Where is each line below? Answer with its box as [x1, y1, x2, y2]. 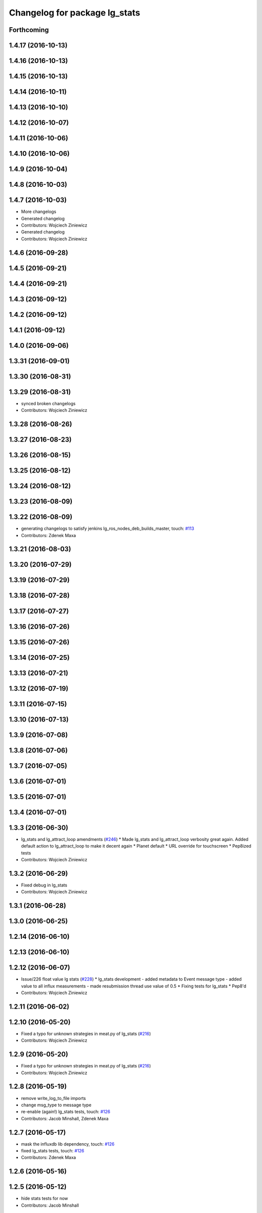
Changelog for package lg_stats [9, 7, 140, 18]
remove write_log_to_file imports [21, 1095, 86, 1101]
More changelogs [21, 209, 57, 214]
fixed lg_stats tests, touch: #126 [21, 1148, 84, 1154]
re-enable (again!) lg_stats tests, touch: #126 [21, 1109, 111, 1115]
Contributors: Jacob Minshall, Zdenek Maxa [21, 1115, 109, 1121]
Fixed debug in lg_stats [21, 882, 67, 888]
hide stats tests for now [21, 1196, 68, 1201]
